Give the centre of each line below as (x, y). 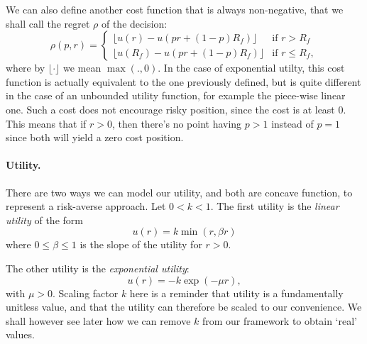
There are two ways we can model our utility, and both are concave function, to (179, 192)
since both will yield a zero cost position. (95, 137)
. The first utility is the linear (275, 206)
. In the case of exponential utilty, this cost (251, 68)
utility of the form (44, 220)
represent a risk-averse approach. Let (86, 206)
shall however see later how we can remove (98, 320)
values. (20, 334)
